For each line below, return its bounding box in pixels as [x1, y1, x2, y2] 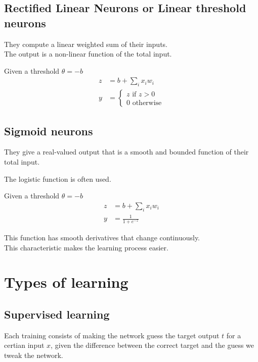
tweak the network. [4, 349, 63, 360]
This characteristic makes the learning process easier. [4, 242, 168, 252]
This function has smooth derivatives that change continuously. [4, 232, 200, 243]
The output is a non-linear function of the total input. [4, 48, 172, 59]
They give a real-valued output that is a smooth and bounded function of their [4, 146, 249, 157]
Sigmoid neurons [4, 123, 93, 138]
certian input [4, 340, 45, 350]
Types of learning [4, 272, 128, 292]
